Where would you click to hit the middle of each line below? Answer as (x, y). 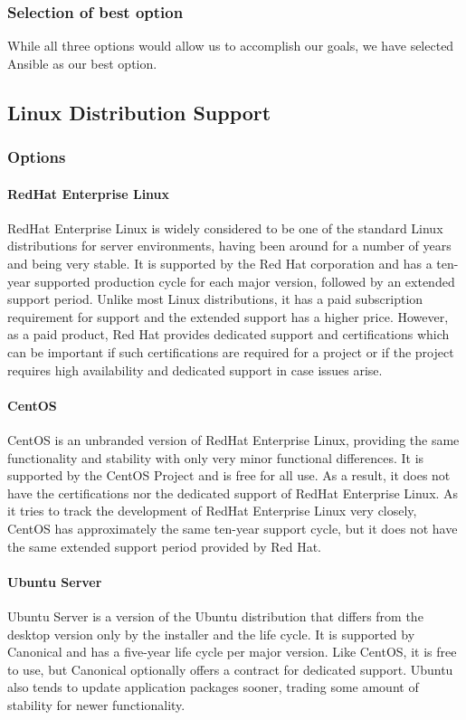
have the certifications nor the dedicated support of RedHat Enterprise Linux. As (233, 493)
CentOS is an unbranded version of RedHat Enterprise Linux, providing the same (233, 439)
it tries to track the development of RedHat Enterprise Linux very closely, (212, 511)
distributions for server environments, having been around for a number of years (229, 246)
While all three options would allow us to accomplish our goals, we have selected (231, 46)
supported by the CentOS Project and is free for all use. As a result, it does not (229, 475)
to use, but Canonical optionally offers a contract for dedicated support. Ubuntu (230, 669)
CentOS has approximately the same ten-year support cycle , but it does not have (233, 528)
